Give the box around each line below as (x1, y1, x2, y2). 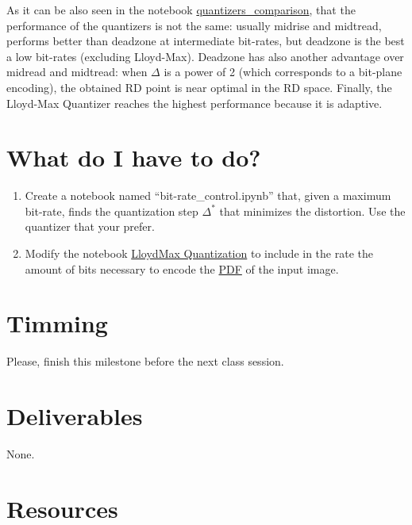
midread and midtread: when (6, 63, 148, 80)
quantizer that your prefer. (25, 218, 155, 235)
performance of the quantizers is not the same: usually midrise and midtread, (6, 17, 382, 33)
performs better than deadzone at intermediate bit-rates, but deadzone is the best (6, 33, 405, 49)
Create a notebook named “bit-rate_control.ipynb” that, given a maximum (25, 187, 391, 204)
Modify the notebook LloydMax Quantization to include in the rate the (25, 245, 373, 262)
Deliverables (6, 400, 143, 432)
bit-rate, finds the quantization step (25, 202, 198, 219)
